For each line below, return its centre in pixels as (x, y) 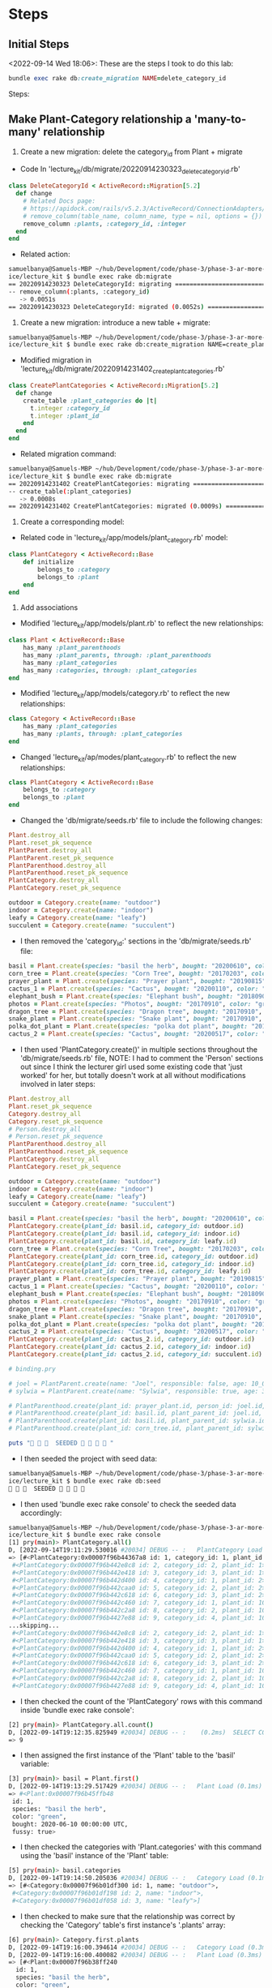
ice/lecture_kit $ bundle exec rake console (85, 1535)
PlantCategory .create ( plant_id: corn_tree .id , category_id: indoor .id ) (132, 1264)
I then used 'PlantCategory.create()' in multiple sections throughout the (138, 1050)
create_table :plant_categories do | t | (90, 401)
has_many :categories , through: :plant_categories (110, 670)
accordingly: (41, 1513)
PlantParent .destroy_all (50, 850)
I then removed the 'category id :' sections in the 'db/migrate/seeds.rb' (136, 942)
